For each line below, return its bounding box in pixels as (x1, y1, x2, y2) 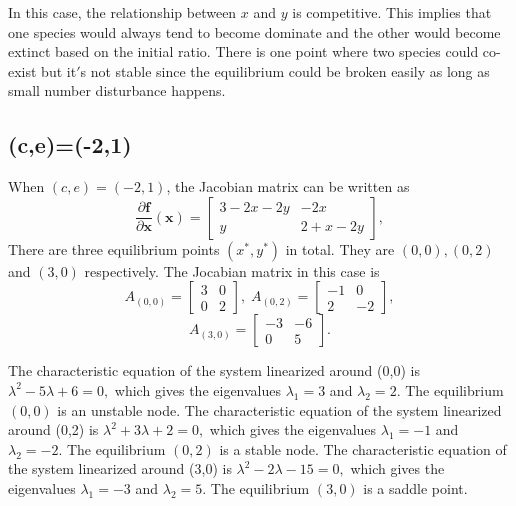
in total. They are (285, 238, 395, 259)
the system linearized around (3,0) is (8, 458, 232, 479)
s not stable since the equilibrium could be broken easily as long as (80, 60, 490, 81)
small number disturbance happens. (8, 80, 226, 101)
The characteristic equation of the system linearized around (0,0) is (8, 360, 420, 381)
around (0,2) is (8, 419, 99, 440)
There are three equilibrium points (8, 238, 220, 259)
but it (41, 60, 77, 81)
